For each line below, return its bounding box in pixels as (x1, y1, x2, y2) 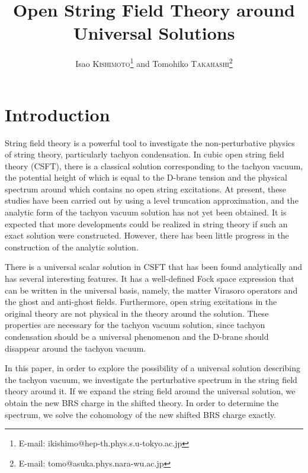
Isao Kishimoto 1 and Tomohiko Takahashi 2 (75, 56, 233, 69)
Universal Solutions (73, 21, 235, 45)
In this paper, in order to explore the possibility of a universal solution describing (5, 362, 300, 374)
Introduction (5, 102, 110, 126)
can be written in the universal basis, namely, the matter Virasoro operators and (5, 284, 298, 296)
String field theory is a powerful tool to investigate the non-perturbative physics (5, 136, 295, 149)
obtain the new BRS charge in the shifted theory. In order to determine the (5, 396, 278, 408)
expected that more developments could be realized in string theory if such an (5, 217, 288, 230)
